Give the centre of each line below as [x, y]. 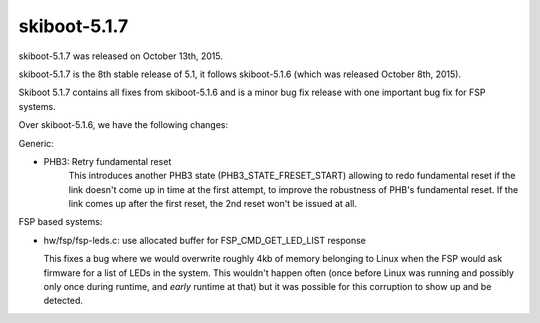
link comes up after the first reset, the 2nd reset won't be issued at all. [212, 204]
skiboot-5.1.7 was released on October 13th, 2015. [121, 56]
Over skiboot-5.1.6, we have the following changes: [123, 125]
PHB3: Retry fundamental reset [107, 161]
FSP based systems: [60, 222]
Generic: [36, 143]
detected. [63, 301]
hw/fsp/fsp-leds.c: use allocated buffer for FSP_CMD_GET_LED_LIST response [205, 240]
